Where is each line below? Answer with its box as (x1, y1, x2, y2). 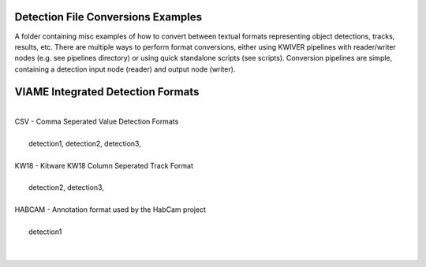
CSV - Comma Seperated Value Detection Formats (14, 117, 179, 126)
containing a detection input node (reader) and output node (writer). (14, 64, 236, 74)
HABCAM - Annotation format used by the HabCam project (14, 205, 207, 214)
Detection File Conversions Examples (14, 10, 203, 24)
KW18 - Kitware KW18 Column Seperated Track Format (14, 161, 193, 170)
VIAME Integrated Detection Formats (14, 85, 200, 98)
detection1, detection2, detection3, (28, 139, 141, 148)
